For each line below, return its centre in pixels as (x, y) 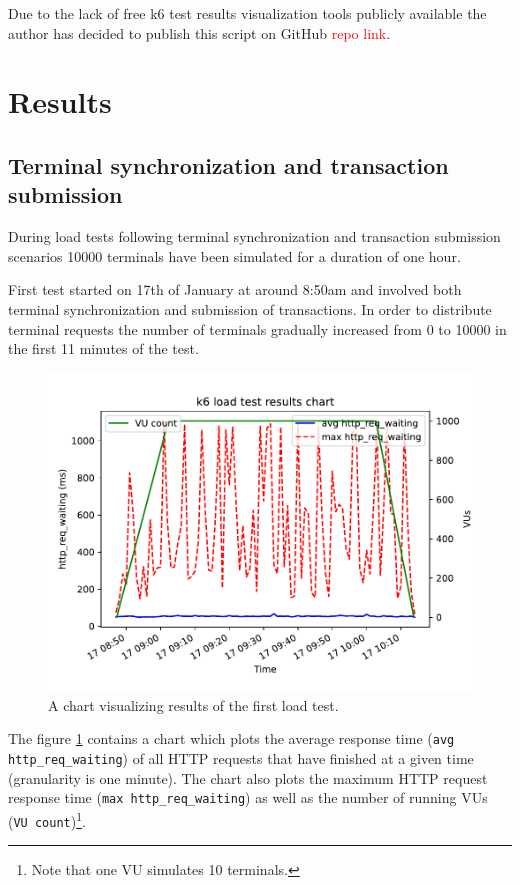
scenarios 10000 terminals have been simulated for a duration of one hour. (234, 255)
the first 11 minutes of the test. (103, 348)
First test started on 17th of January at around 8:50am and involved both (235, 289)
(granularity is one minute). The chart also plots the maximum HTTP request (248, 777)
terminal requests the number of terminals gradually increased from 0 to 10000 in (257, 328)
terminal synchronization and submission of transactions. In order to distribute (250, 308)
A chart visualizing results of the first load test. (193, 704)
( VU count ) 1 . (47, 819)
